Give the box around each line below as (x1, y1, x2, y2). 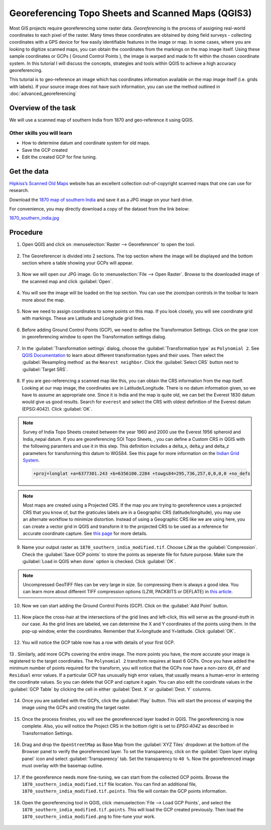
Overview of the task (9, 104, 76, 112)
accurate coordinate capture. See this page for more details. (23, 530, 148, 536)
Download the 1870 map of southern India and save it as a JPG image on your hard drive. (9, 197, 193, 203)
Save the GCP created (22, 147, 68, 153)
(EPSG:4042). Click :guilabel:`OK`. (22, 406, 92, 412)
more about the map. (22, 297, 65, 303)
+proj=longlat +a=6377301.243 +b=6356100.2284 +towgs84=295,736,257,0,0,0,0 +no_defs (33, 471, 250, 477)
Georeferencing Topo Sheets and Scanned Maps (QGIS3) (9, 8, 252, 19)
